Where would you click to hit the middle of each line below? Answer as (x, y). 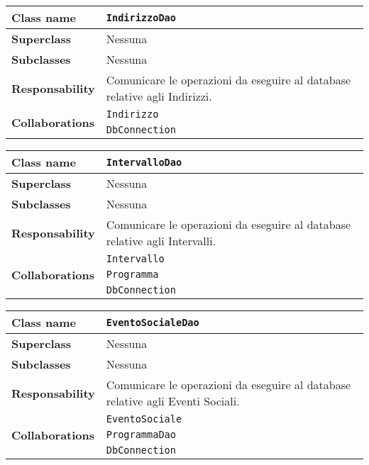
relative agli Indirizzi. (159, 96)
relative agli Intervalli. (161, 241)
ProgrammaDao (141, 435)
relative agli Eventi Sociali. (173, 401)
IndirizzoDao (141, 17)
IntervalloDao (144, 162)
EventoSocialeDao (153, 322)
